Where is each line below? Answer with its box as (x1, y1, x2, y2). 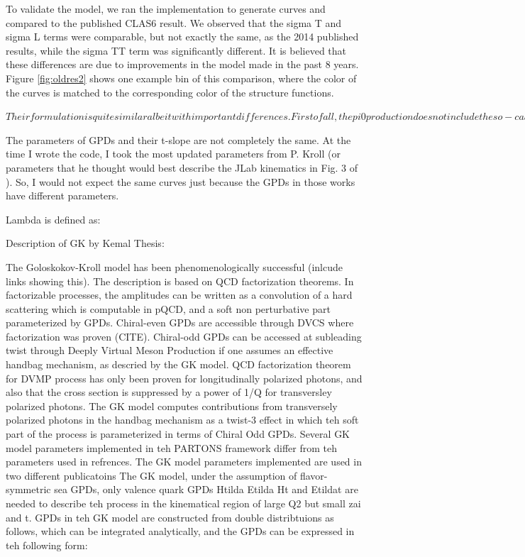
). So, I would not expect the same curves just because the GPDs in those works (6, 174, 355, 189)
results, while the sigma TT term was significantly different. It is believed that (6, 43, 347, 57)
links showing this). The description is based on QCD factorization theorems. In (6, 273, 354, 288)
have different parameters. (6, 188, 119, 203)
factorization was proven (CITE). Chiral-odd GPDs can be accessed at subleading (6, 329, 362, 343)
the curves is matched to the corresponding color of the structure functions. (6, 84, 334, 99)
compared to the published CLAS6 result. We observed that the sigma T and (6, 15, 342, 30)
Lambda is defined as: (6, 211, 101, 226)
